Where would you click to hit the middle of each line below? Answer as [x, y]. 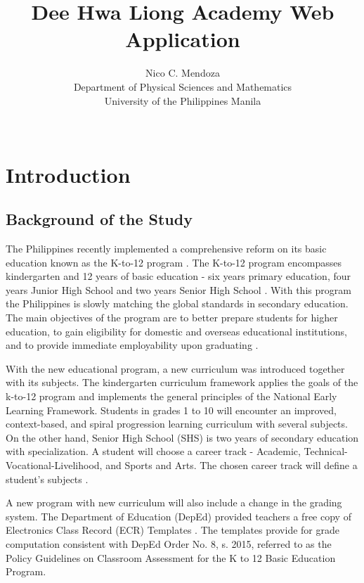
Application [183, 39]
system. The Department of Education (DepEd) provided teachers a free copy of [178, 516]
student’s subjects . [47, 479]
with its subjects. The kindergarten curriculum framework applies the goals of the [182, 382]
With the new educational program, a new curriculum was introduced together [175, 368]
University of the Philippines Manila [183, 100]
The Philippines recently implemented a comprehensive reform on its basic [166, 249]
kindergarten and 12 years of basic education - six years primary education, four [178, 276]
